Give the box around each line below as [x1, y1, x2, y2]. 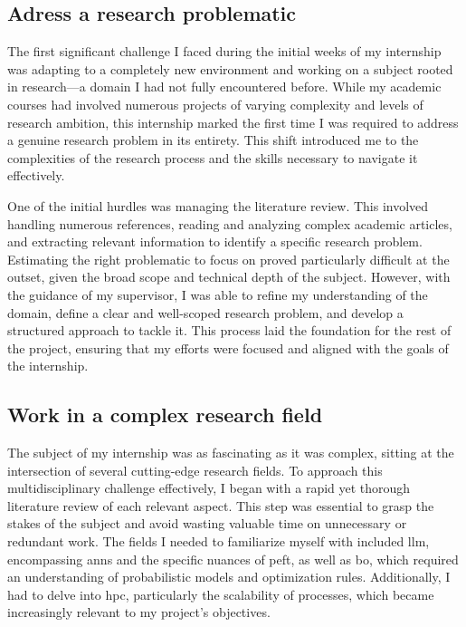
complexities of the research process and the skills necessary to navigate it [7, 148, 418, 167]
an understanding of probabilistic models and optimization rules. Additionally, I [7, 567, 451, 586]
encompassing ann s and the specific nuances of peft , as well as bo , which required [7, 549, 459, 568]
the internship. [7, 356, 89, 375]
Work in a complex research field [7, 400, 323, 429]
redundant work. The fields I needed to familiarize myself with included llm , [7, 532, 430, 551]
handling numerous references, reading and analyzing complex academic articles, [7, 214, 452, 233]
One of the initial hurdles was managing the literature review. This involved [7, 196, 429, 215]
